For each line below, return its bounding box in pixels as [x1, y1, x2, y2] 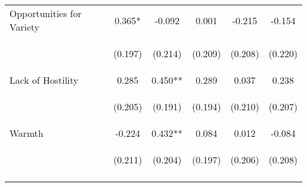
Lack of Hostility [9, 73, 79, 87]
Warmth [9, 126, 44, 140]
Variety [9, 20, 40, 34]
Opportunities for [9, 6, 82, 20]
